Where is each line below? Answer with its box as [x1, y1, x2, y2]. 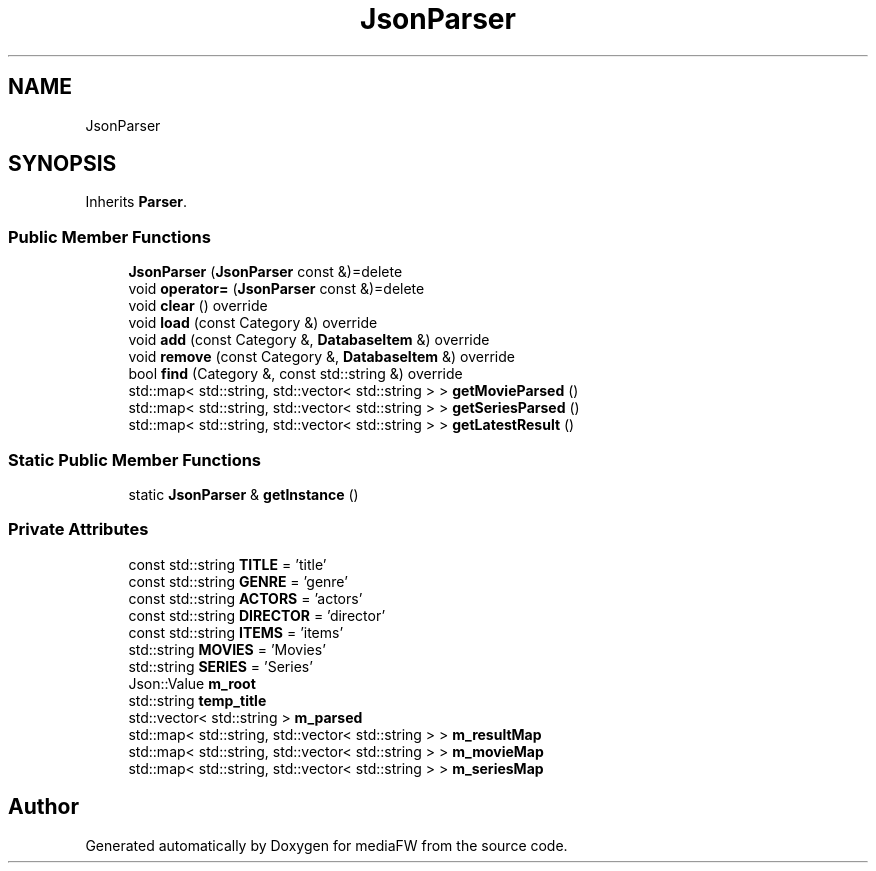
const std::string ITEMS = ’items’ [128, 623, 344, 641]
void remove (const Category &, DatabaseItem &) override [128, 348, 515, 366]
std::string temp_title [128, 691, 267, 709]
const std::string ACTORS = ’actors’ [128, 589, 363, 607]
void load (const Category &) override [128, 314, 378, 332]
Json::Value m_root [128, 674, 256, 692]
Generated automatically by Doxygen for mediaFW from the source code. [85, 836, 568, 854]
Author [8, 794, 79, 820]
